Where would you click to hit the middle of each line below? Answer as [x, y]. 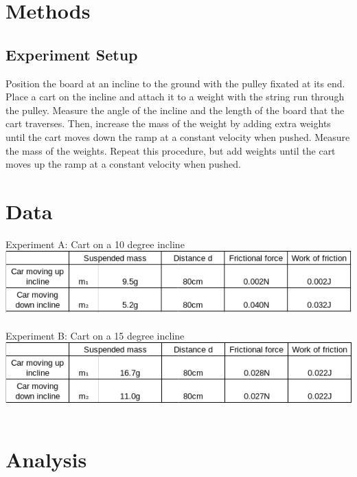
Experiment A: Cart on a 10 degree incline [95, 244]
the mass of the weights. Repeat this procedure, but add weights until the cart [171, 150]
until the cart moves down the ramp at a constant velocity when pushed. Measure [178, 136]
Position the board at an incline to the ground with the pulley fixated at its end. [175, 83]
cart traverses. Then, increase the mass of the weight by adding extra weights [168, 123]
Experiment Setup [72, 54]
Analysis [46, 459]
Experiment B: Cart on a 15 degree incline [95, 335]
